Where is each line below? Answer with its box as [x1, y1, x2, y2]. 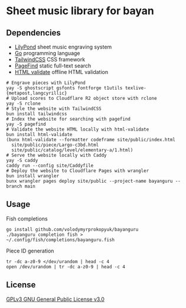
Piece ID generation [6, 247, 54, 254]
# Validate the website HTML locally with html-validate [6, 127, 149, 132]
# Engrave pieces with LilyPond [6, 80, 86, 86]
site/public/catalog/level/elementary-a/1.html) [11, 147, 133, 153]
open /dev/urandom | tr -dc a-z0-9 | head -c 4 [6, 264, 126, 270]
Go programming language [14, 50, 81, 57]
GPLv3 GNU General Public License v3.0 [6, 296, 105, 303]
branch [6, 183, 22, 189]
